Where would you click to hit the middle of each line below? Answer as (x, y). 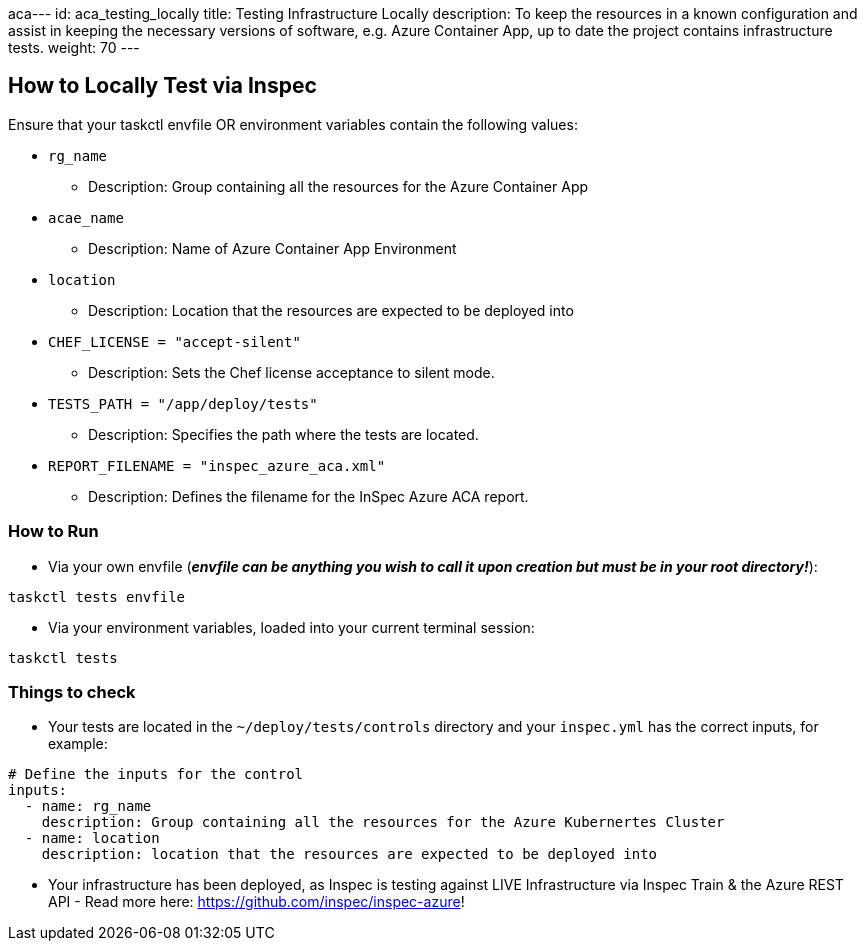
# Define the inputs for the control (156, 774)
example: (78, 744)
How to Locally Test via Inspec (162, 86)
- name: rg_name (88, 806)
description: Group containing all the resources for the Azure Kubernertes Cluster (383, 822)
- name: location (92, 838)
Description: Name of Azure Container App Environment (272, 248)
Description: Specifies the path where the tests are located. (283, 434)
